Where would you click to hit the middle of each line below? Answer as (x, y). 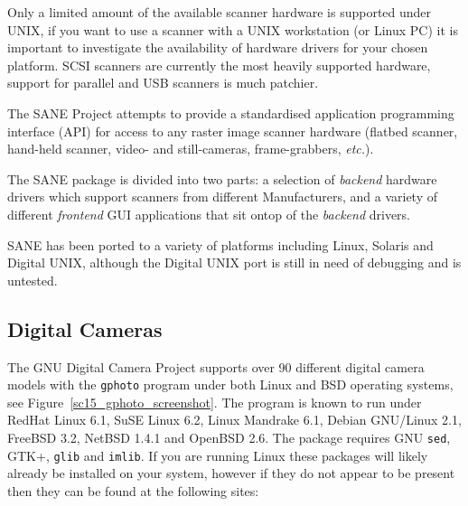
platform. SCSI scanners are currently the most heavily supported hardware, (219, 65)
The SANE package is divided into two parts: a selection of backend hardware (222, 178)
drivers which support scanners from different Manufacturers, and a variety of (222, 197)
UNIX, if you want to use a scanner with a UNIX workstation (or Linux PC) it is (233, 29)
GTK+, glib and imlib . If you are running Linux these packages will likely (218, 455)
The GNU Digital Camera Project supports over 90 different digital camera (216, 366)
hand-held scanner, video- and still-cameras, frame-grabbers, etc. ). (191, 149)
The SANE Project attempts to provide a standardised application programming (231, 112)
